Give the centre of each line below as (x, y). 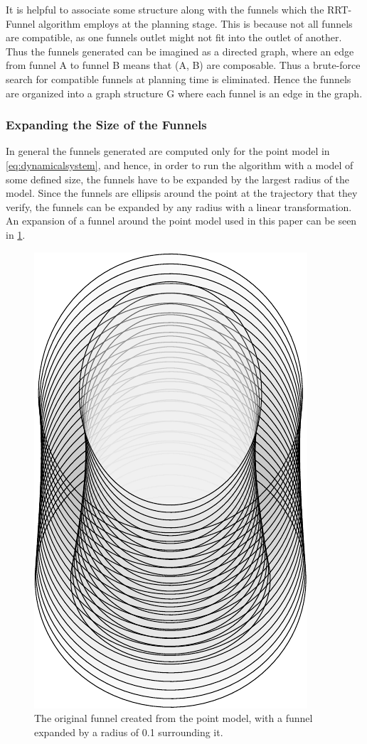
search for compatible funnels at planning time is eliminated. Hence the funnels (179, 79)
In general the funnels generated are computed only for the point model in (168, 151)
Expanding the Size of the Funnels (106, 125)
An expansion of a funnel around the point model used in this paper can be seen (181, 221)
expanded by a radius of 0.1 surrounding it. (129, 732)
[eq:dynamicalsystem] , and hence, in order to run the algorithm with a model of (180, 165)
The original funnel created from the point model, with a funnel (174, 718)
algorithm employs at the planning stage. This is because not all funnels (196, 23)
